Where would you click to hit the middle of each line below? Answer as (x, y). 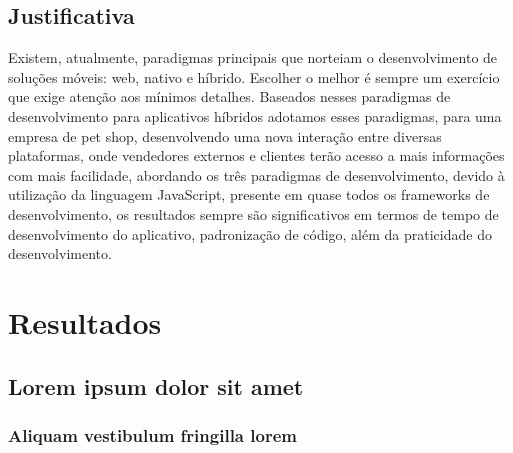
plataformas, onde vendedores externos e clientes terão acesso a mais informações (256, 155)
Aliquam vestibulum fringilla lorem (152, 434)
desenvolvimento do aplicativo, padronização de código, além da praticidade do (250, 233)
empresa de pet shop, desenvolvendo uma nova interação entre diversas (225, 135)
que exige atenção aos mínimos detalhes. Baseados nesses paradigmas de (229, 96)
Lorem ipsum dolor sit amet (156, 385)
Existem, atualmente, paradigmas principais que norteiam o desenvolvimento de (253, 57)
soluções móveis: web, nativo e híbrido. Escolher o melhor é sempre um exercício (254, 76)
